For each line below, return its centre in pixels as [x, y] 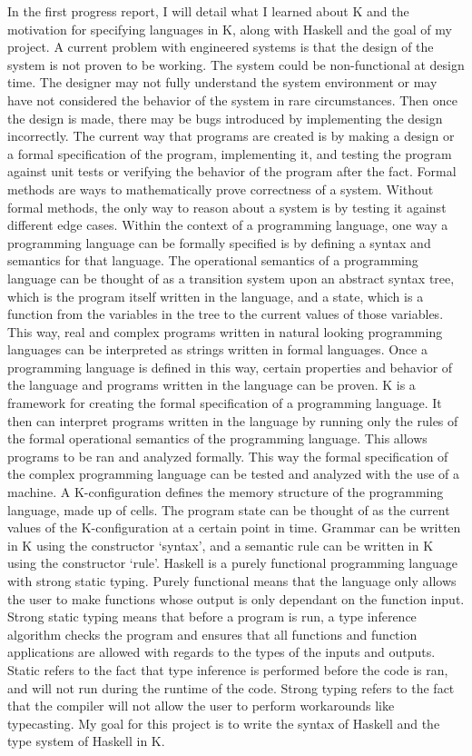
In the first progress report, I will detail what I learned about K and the [208, 11]
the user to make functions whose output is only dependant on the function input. [236, 598]
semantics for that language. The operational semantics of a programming [213, 260]
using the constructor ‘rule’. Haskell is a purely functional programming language [233, 563]
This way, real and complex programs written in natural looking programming [225, 331]
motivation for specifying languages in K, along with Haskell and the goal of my [230, 29]
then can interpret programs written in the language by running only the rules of [233, 420]
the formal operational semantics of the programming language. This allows [217, 438]
